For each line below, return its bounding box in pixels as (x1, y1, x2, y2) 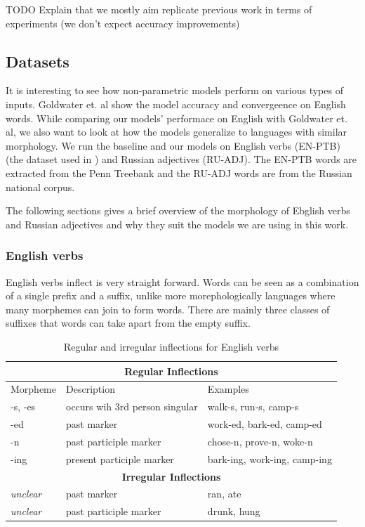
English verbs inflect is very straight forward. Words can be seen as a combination (6, 274, 359, 289)
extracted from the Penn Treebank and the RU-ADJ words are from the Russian (6, 165, 352, 180)
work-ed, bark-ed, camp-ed (207, 417, 322, 431)
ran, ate (207, 486, 241, 501)
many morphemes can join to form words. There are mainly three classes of (6, 301, 330, 316)
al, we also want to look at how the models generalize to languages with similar (6, 124, 347, 139)
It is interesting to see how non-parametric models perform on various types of (6, 83, 343, 98)
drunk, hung (207, 504, 260, 519)
